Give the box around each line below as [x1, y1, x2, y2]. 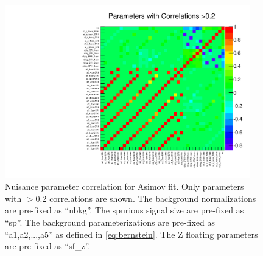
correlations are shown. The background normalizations [49, 192, 256, 204]
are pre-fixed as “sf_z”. [5, 240, 91, 252]
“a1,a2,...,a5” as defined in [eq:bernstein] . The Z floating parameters [5, 227, 258, 240]
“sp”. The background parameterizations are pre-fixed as [5, 216, 215, 229]
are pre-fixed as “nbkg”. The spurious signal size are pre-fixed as [5, 204, 244, 216]
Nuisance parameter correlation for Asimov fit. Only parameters [5, 180, 244, 193]
